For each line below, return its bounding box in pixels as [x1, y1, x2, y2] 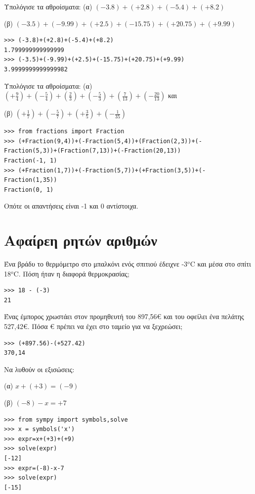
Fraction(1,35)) [4, 176, 57, 184]
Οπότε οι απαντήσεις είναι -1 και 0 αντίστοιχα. [4, 201, 138, 211]
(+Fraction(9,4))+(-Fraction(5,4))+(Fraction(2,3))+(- [18, 137, 202, 145]
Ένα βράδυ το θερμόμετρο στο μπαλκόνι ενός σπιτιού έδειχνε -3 [4, 259, 188, 269]
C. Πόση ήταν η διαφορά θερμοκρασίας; [13, 268, 129, 278]
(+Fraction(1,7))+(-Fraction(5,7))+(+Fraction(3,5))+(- [18, 166, 206, 174]
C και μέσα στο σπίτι [190, 259, 251, 269]
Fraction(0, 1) [4, 186, 54, 193]
